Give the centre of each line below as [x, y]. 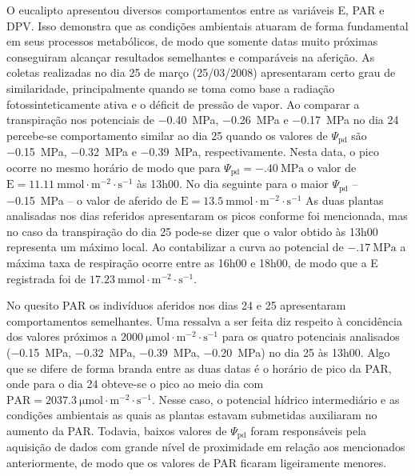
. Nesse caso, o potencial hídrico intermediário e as [275, 399]
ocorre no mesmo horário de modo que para [114, 167]
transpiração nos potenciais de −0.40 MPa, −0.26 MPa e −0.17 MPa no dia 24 [203, 120]
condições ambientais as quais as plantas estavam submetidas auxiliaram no [192, 415]
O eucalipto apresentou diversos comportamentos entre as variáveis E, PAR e [196, 10]
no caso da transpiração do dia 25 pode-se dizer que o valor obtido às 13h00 [192, 231]
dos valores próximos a [62, 336]
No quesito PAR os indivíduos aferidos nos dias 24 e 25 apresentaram [176, 305]
